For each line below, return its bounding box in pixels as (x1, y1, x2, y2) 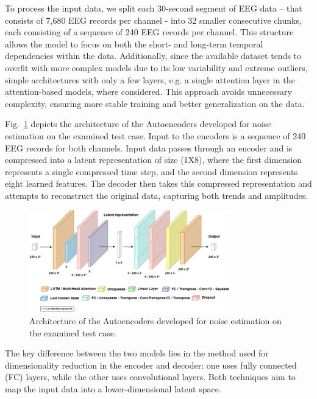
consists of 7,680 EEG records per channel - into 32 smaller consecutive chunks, (5, 13, 302, 26)
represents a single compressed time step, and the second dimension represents (5, 165, 298, 178)
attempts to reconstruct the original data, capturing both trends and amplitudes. (5, 189, 308, 201)
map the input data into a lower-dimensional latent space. (5, 383, 221, 395)
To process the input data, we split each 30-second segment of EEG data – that (5, 2, 302, 14)
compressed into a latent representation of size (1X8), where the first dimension (5, 153, 302, 166)
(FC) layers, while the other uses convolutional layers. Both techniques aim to (5, 370, 296, 383)
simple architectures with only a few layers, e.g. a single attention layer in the (5, 73, 295, 86)
